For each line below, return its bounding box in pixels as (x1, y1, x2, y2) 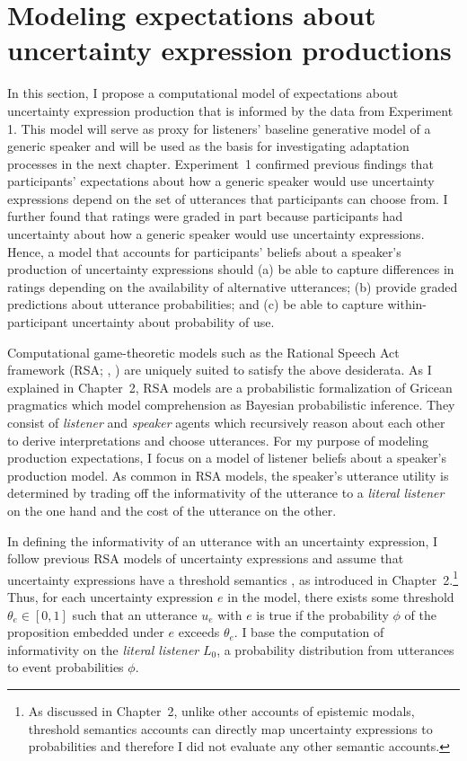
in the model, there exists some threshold (227, 588, 454, 606)
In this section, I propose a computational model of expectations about (7, 84, 399, 102)
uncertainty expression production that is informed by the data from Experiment (7, 101, 454, 119)
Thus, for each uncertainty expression (7, 588, 214, 606)
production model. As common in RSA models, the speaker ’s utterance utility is (7, 465, 449, 484)
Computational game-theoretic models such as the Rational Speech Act (7, 342, 400, 361)
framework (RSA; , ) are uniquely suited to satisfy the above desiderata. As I (7, 360, 432, 379)
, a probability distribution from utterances (216, 640, 454, 659)
